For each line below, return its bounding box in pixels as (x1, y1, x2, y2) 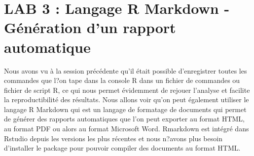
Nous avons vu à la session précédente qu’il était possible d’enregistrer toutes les (4, 65, 247, 76)
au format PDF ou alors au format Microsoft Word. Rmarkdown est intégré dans (4, 123, 249, 134)
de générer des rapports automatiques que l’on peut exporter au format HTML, (4, 114, 245, 124)
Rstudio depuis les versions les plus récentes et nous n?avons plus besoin (4, 133, 222, 143)
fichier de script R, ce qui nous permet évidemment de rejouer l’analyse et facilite (4, 84, 250, 95)
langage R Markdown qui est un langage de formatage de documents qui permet (4, 104, 247, 114)
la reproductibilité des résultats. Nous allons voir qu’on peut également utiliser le (4, 94, 249, 105)
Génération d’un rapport (4, 17, 176, 38)
